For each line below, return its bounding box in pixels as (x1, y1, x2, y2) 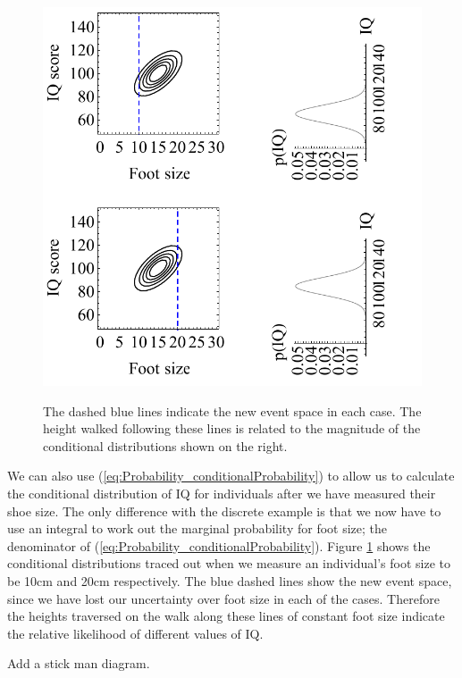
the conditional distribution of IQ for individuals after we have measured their (7, 483, 436, 502)
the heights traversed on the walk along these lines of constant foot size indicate (7, 607, 445, 625)
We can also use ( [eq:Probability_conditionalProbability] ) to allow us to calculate (7, 466, 455, 485)
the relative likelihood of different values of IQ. (7, 624, 264, 642)
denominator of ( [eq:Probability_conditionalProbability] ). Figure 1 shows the (7, 536, 431, 555)
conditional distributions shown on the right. (43, 436, 288, 455)
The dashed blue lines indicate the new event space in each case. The (43, 401, 422, 420)
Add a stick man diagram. (7, 654, 150, 673)
